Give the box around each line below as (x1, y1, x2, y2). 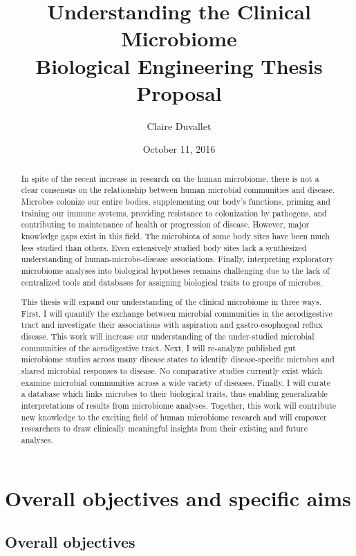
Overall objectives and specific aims (5, 483, 351, 512)
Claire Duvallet (147, 118, 212, 133)
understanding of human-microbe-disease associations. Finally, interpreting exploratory (21, 253, 334, 265)
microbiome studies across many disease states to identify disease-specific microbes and (21, 353, 335, 365)
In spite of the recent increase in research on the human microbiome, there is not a (21, 172, 319, 184)
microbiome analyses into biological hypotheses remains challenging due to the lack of (21, 264, 330, 276)
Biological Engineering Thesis (35, 51, 323, 80)
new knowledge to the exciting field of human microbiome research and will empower (21, 411, 327, 423)
